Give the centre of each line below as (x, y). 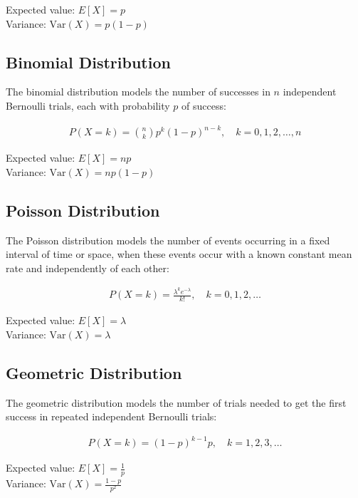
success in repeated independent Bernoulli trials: (111, 416)
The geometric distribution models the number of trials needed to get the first (176, 402)
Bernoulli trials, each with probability (88, 105)
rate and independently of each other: (88, 268)
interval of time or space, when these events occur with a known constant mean (179, 254)
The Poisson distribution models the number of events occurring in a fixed (168, 240)
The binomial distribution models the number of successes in (138, 92)
